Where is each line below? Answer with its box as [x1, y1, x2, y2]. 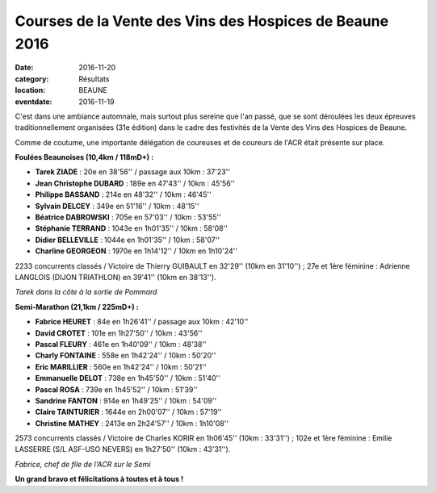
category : [15, 73, 49, 84]
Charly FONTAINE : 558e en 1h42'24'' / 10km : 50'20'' [35, 351, 216, 361]
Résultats [78, 73, 110, 84]
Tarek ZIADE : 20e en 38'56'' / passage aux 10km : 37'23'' [35, 167, 230, 177]
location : [15, 86, 46, 95]
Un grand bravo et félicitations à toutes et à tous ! [15, 474, 184, 484]
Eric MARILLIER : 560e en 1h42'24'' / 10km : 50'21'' [35, 361, 207, 371]
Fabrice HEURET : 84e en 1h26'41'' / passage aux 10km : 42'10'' [35, 317, 249, 327]
